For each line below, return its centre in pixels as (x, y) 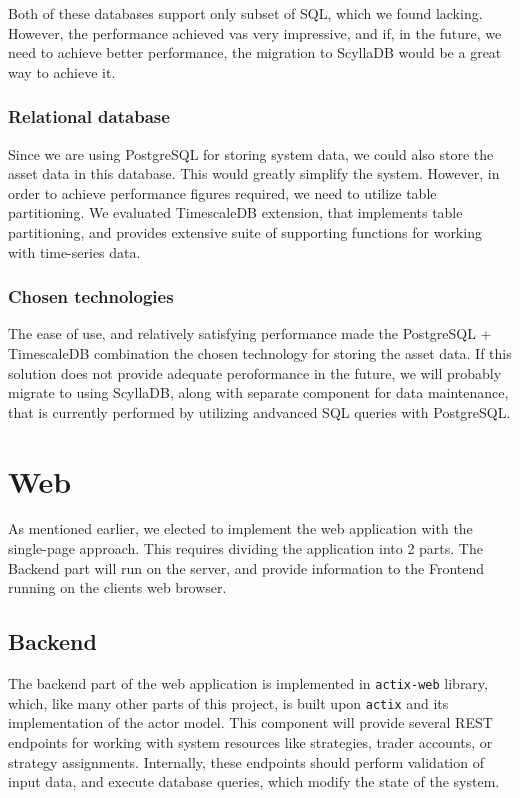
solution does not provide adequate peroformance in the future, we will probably (255, 372)
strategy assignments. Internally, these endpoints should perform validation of (246, 761)
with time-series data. (74, 251)
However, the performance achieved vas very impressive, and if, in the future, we (255, 32)
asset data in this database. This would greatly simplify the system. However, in (254, 173)
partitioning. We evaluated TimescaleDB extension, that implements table (235, 212)
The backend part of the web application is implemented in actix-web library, (248, 683)
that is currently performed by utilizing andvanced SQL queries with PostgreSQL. (259, 411)
